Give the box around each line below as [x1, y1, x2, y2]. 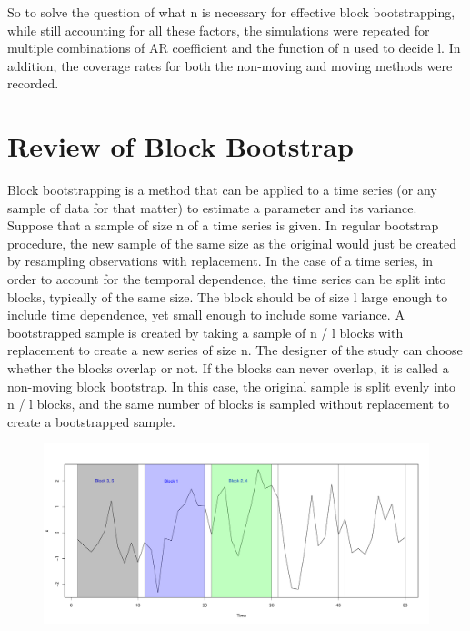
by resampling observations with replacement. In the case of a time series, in [7, 251, 434, 270]
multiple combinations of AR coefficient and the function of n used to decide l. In [7, 38, 461, 57]
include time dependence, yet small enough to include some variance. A [7, 305, 405, 324]
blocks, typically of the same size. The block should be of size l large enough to [7, 287, 448, 306]
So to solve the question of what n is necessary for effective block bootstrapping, [7, 3, 455, 21]
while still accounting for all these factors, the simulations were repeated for [7, 20, 430, 39]
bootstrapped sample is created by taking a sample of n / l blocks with [7, 322, 404, 341]
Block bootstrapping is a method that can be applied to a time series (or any [7, 180, 437, 199]
